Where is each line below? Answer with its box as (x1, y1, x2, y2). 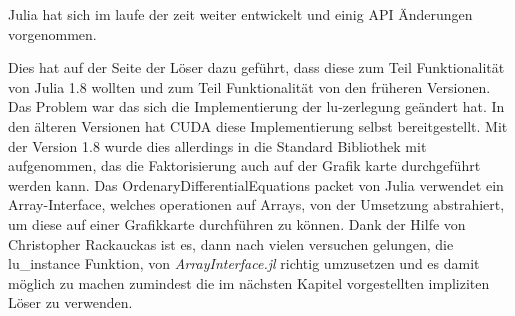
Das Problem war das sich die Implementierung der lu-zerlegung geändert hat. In (8, 96, 505, 117)
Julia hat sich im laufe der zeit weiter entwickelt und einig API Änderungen (8, 4, 473, 24)
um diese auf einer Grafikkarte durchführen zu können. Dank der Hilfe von (8, 213, 466, 234)
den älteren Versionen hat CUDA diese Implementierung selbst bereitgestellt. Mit (8, 115, 508, 136)
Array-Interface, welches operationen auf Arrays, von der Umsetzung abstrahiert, (8, 194, 505, 215)
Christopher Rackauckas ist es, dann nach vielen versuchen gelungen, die (8, 233, 454, 254)
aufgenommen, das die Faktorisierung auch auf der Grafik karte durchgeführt (8, 155, 481, 176)
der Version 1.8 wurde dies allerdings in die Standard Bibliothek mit (8, 135, 427, 156)
